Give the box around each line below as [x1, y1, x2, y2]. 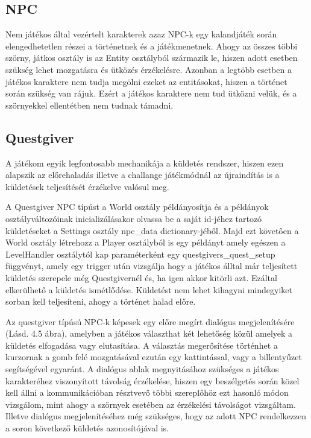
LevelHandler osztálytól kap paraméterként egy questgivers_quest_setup [5, 247, 275, 260]
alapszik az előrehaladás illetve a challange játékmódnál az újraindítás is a [5, 168, 280, 181]
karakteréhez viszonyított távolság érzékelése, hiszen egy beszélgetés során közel [5, 374, 300, 387]
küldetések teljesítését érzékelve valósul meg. [5, 180, 169, 192]
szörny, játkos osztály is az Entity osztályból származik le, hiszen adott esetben [5, 51, 298, 64]
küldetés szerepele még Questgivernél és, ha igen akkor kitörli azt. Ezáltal [5, 271, 277, 284]
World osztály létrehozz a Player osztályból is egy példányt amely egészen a [5, 236, 286, 249]
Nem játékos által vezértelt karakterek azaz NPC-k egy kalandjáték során [5, 28, 277, 40]
